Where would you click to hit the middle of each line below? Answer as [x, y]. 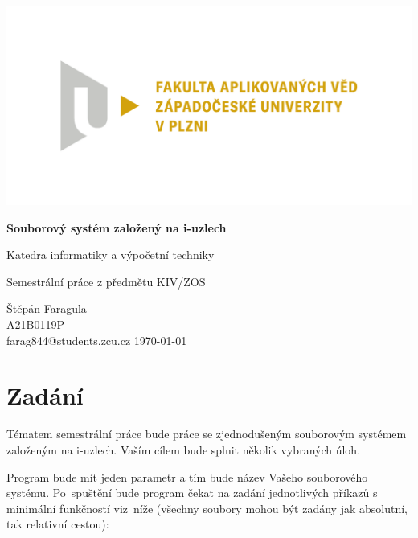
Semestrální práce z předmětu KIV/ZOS [106, 281]
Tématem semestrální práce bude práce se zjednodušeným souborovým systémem [207, 434]
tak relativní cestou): [58, 524]
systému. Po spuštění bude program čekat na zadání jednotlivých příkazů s [192, 493]
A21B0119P [35, 324]
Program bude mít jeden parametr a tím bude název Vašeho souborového [187, 476]
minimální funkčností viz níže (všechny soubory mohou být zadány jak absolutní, [207, 508]
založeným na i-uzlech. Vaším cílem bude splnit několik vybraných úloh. [184, 449]
